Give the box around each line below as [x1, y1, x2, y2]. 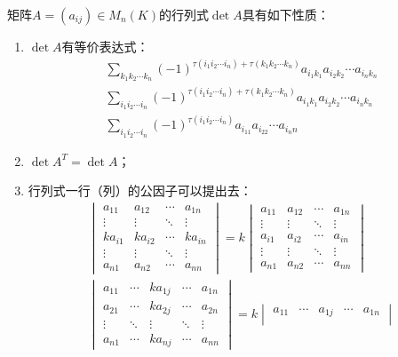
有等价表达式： [61, 37, 149, 55]
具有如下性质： [242, 5, 330, 23]
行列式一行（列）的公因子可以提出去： [28, 181, 252, 200]
